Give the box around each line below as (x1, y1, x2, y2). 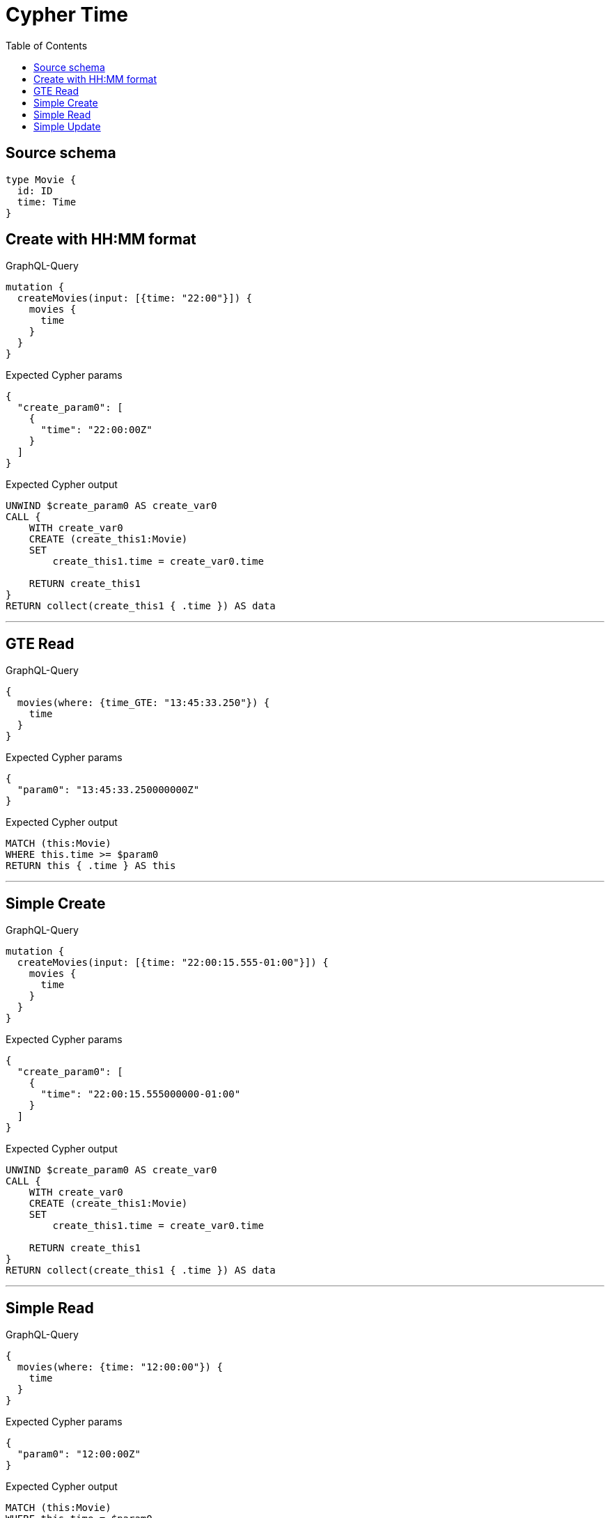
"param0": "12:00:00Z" (17, 1448, 141, 1460)
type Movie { (6, 173, 77, 185)
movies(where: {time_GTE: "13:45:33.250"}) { (17, 697, 270, 709)
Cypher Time (6, 3, 129, 26)
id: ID (17, 185, 53, 196)
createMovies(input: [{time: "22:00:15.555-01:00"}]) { (17, 957, 329, 969)
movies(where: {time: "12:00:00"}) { (17, 1361, 223, 1372)
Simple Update (33, 120, 101, 132)
